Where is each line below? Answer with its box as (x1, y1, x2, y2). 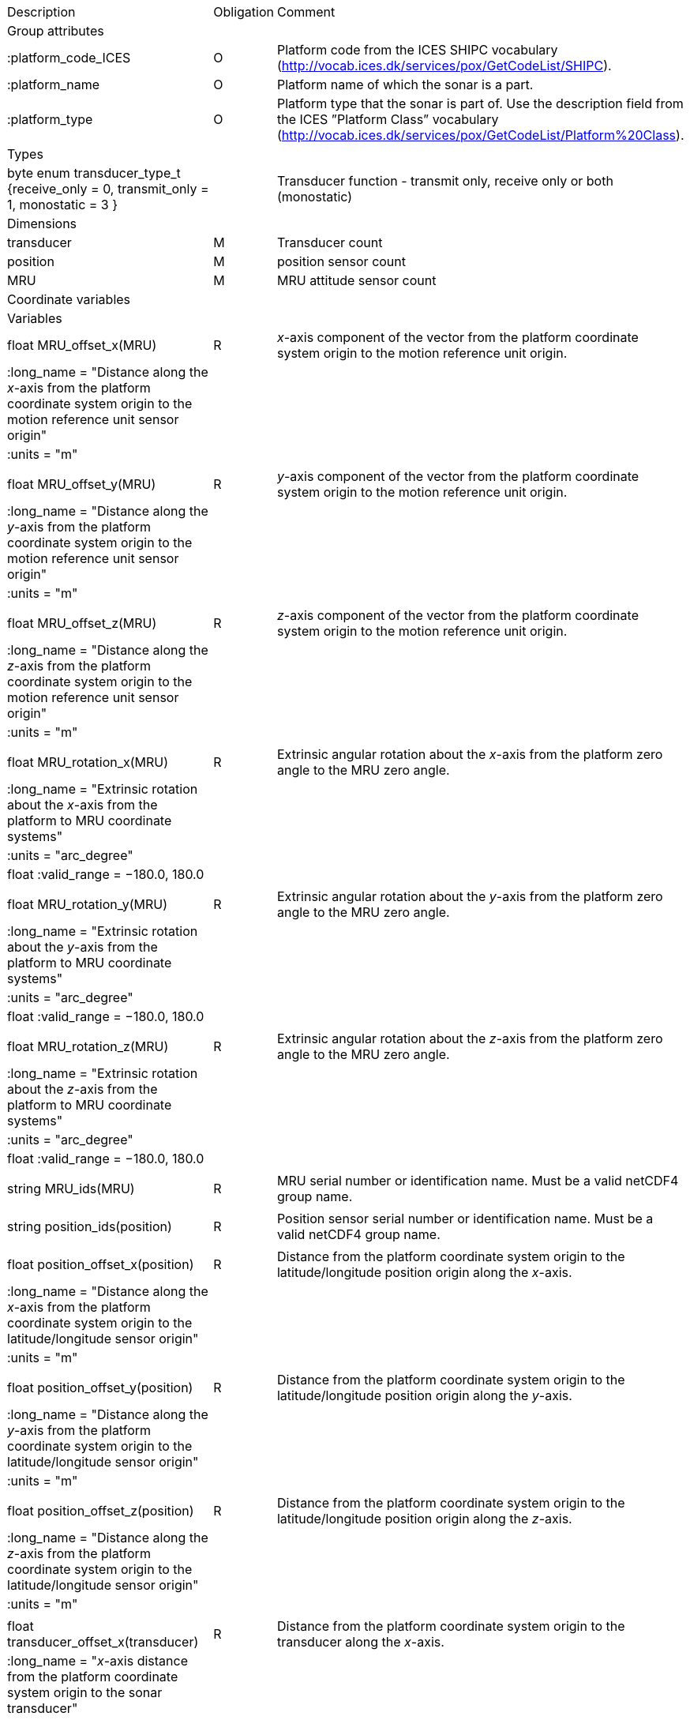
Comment (276, 4, 336, 20)
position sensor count (276, 253, 407, 269)
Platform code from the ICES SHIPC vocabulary (276, 42, 558, 58)
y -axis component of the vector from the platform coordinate (276, 468, 639, 484)
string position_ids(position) (7, 1219, 172, 1234)
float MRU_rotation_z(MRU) (7, 1038, 169, 1054)
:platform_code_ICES (7, 50, 131, 66)
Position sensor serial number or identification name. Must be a (276, 1211, 654, 1226)
